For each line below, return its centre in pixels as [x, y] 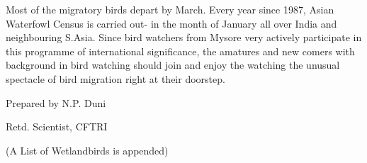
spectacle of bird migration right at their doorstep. [115, 78]
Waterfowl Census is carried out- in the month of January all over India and [171, 23]
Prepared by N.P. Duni [56, 102]
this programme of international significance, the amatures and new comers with [180, 51]
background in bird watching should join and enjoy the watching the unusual [173, 65]
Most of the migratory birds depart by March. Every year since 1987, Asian [170, 9]
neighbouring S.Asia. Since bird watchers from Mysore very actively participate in [184, 37]
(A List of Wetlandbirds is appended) [87, 150]
